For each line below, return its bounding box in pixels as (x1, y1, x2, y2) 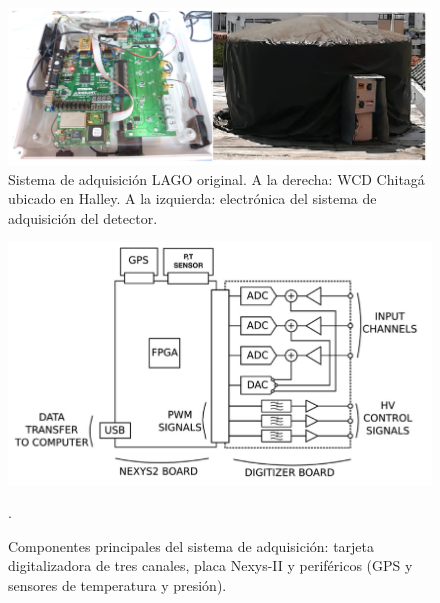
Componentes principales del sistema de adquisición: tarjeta (8, 535, 375, 556)
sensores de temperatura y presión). (8, 575, 227, 595)
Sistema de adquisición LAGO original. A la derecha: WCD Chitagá (8, 168, 425, 189)
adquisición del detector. (8, 207, 158, 228)
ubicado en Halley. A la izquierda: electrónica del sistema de (8, 188, 377, 209)
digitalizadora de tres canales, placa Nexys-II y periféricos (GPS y (8, 555, 413, 576)
